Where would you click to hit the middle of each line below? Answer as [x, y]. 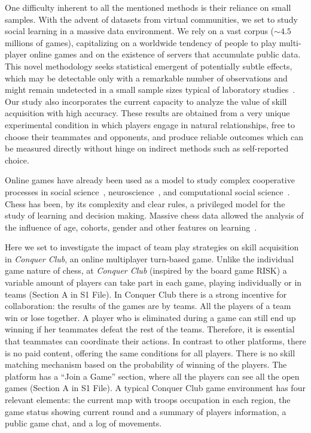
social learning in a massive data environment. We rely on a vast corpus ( [140, 31]
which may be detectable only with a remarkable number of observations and [146, 78]
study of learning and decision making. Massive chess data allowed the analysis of [154, 215]
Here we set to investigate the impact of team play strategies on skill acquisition [152, 247]
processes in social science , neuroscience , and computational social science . [147, 191]
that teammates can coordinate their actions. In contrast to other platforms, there [155, 341]
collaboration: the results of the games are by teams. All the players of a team [148, 306]
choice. [17, 160]
